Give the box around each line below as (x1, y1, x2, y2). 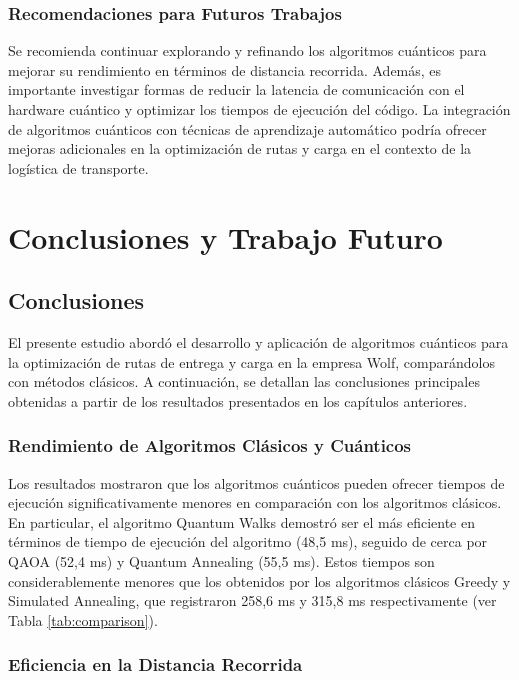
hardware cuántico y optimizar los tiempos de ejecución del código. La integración (8, 99, 511, 119)
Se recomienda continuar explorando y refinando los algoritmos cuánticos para (8, 40, 487, 61)
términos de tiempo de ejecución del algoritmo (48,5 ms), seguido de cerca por (8, 531, 488, 552)
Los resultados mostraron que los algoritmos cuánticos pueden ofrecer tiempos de (8, 472, 505, 493)
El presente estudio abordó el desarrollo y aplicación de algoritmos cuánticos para (8, 331, 509, 352)
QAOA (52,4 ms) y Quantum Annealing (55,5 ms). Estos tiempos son (8, 550, 435, 571)
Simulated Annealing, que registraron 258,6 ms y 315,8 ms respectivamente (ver (8, 590, 497, 611)
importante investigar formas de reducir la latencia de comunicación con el (8, 79, 465, 100)
